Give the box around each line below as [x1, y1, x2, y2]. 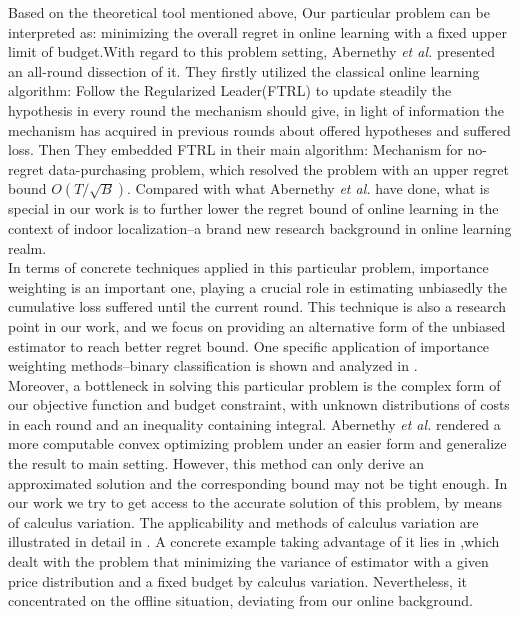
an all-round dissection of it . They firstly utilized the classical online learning [8, 60, 480, 81]
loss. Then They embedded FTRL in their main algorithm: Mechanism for [8, 139, 463, 160]
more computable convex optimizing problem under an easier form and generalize [8, 433, 507, 454]
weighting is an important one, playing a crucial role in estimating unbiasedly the [8, 276, 507, 297]
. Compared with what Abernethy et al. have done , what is [126, 178, 490, 199]
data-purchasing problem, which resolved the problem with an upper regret [48, 158, 510, 179]
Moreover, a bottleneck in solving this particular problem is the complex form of [8, 374, 501, 395]
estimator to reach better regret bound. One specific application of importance [8, 335, 490, 356]
